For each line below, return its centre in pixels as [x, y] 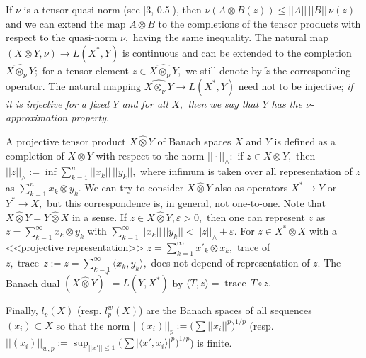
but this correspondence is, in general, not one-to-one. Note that [186, 202]
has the [287, 103]
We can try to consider [134, 188]
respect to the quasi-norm [62, 37]
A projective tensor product [66, 141]
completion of [35, 155]
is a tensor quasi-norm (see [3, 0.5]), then [113, 9]
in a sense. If [99, 217]
